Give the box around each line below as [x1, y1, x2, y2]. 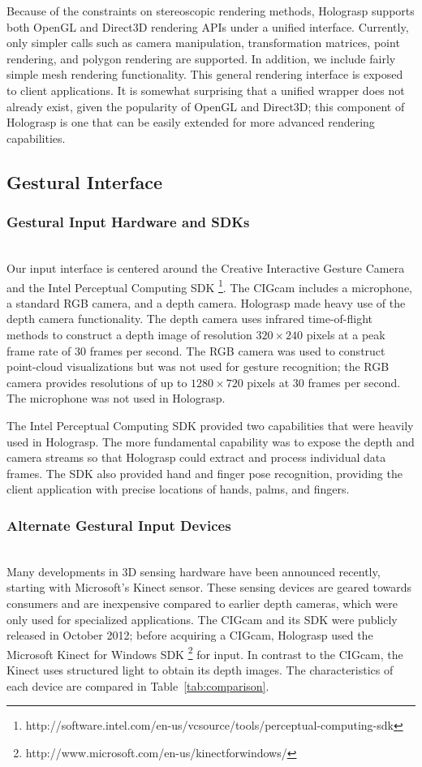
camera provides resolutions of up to [6, 373, 187, 390]
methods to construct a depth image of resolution [6, 325, 252, 343]
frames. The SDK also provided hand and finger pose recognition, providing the [6, 464, 403, 481]
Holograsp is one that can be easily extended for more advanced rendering [6, 114, 375, 131]
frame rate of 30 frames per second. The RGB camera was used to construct [6, 342, 385, 359]
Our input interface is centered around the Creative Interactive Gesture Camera [6, 259, 405, 276]
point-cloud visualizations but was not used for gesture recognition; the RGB [6, 358, 390, 375]
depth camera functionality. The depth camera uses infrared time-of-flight [6, 310, 373, 327]
